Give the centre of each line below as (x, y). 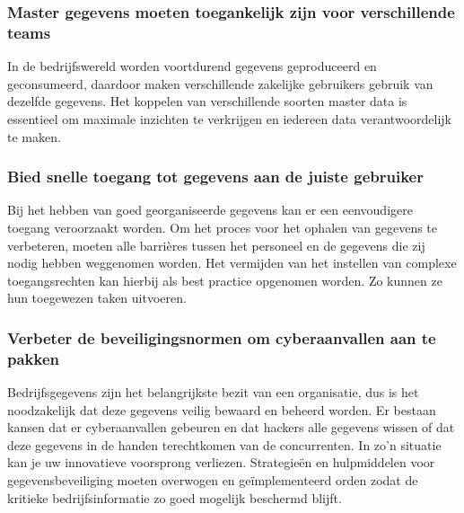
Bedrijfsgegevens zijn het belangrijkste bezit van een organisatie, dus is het (213, 392)
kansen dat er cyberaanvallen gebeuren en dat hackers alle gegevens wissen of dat (231, 427)
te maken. (34, 136)
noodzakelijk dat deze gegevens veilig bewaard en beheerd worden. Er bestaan (222, 409)
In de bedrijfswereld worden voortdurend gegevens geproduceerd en (192, 66)
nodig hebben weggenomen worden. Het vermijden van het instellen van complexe (232, 263)
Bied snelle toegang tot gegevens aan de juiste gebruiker (215, 177)
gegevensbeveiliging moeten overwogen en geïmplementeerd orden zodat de (213, 480)
